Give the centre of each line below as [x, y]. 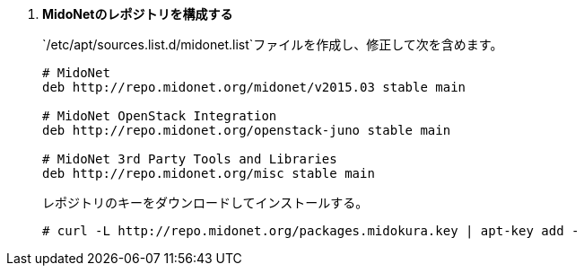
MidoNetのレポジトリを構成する [138, 14]
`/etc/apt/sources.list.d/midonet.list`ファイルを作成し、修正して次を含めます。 [273, 44]
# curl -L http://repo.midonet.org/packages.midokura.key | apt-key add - [311, 231]
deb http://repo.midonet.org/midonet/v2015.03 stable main [254, 87]
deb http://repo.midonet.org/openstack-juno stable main [247, 130]
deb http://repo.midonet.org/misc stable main [209, 173]
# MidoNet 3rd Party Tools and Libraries [190, 159]
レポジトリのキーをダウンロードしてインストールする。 [205, 203]
